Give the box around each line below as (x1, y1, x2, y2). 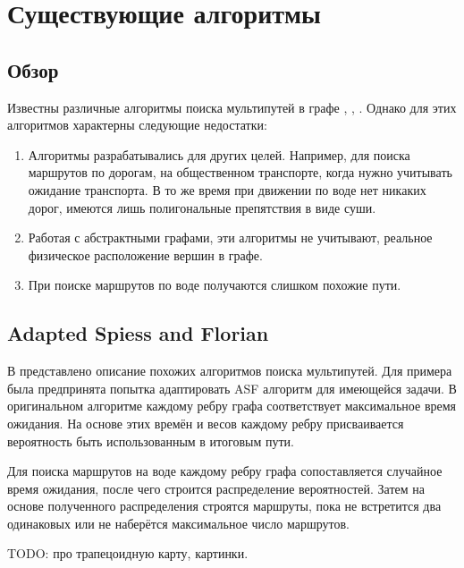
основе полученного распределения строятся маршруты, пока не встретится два (7, 496, 442, 515)
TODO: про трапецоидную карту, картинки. (7, 544, 249, 563)
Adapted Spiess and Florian (7, 319, 269, 347)
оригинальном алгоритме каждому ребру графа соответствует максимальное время (7, 396, 457, 415)
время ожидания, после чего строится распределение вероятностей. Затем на (7, 479, 425, 497)
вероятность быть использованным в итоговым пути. (7, 431, 294, 450)
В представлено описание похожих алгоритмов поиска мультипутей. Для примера (7, 361, 452, 380)
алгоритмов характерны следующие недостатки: (7, 115, 267, 134)
